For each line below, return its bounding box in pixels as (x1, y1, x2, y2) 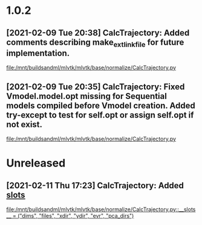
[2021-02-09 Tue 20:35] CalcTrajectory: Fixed (6, 81, 185, 92)
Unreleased (6, 156, 66, 170)
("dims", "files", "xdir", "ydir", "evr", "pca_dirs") (17, 212, 134, 219)
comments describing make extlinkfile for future (6, 37, 184, 49)
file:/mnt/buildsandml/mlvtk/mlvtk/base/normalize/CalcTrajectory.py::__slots (6, 206, 196, 213)
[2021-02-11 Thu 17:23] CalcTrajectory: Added (6, 180, 184, 191)
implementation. (6, 48, 70, 58)
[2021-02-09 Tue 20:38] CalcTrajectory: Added (6, 28, 190, 38)
